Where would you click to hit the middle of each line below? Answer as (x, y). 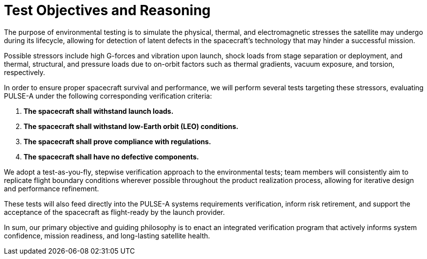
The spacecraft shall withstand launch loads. (99, 111)
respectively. (25, 72)
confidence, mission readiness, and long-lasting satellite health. (107, 235)
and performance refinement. (52, 188)
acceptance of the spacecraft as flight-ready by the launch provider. (115, 212)
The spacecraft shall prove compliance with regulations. (118, 141)
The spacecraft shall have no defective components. (111, 156)
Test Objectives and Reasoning (107, 10)
